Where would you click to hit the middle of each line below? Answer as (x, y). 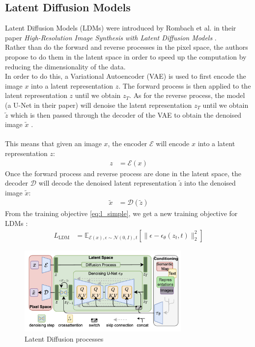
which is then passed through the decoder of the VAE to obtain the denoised (126, 114)
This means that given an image (53, 143)
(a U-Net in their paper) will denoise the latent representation (99, 105)
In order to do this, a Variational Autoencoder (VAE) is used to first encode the (126, 76)
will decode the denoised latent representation (108, 183)
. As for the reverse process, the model (187, 95)
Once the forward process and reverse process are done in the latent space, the (123, 173)
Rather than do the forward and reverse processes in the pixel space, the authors (127, 47)
